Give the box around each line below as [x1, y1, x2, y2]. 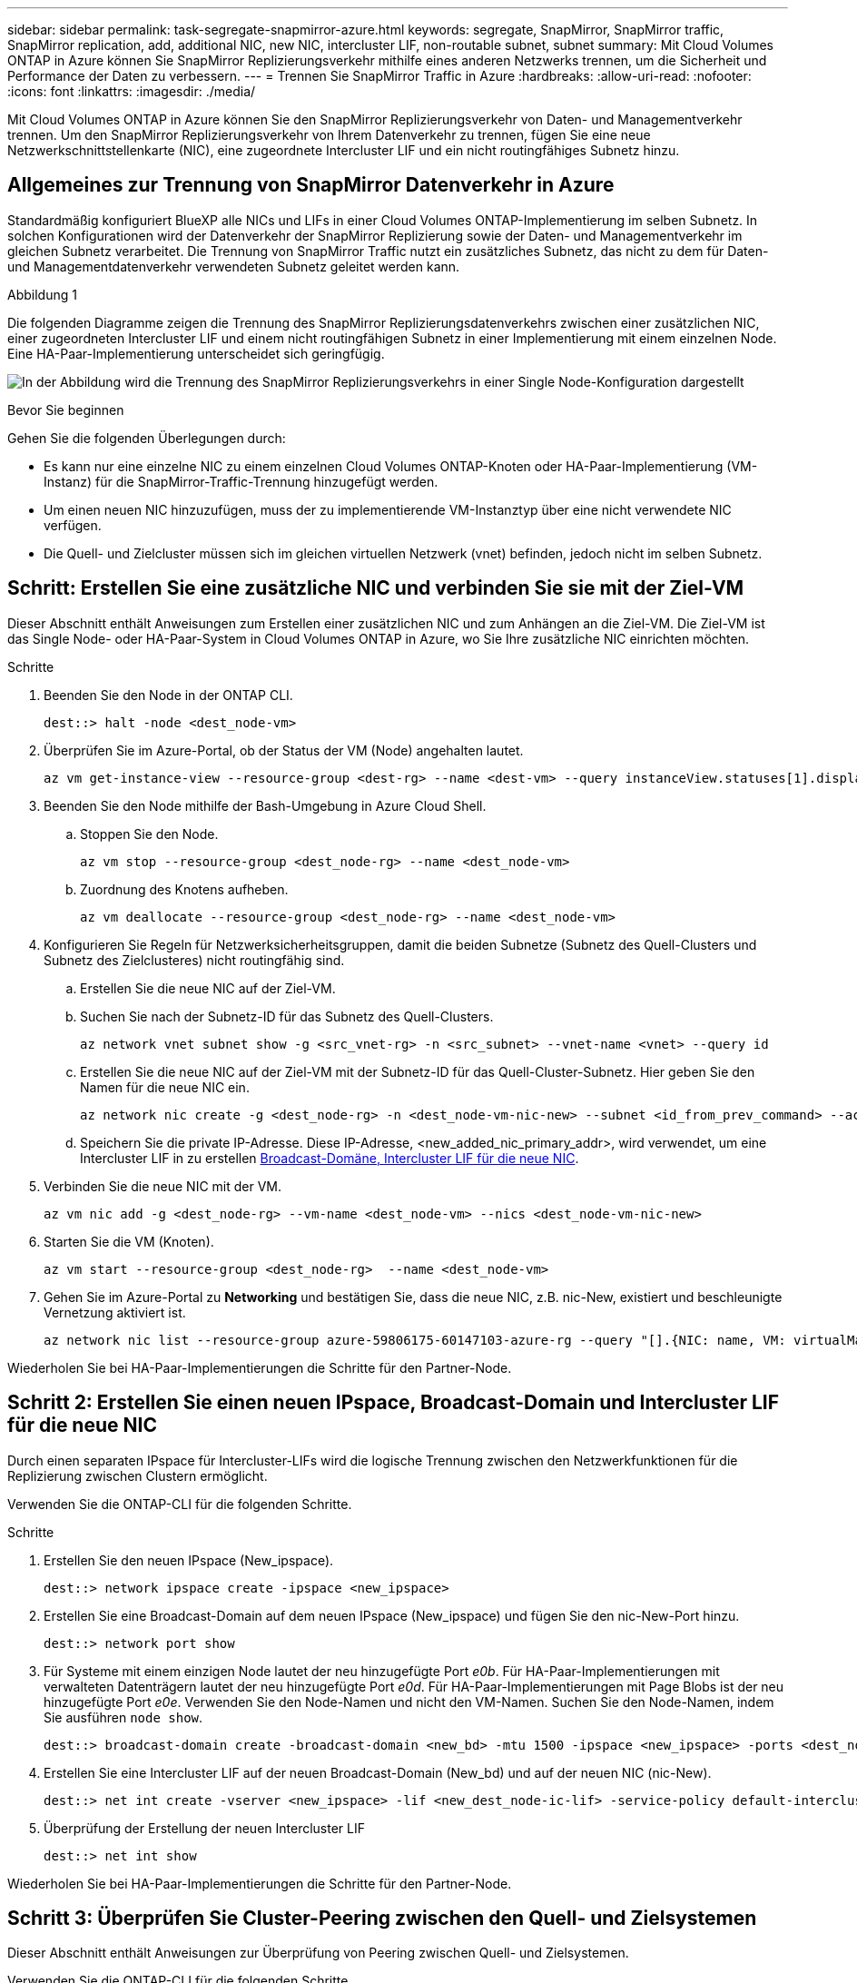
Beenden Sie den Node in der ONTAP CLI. [44, 686, 293, 703]
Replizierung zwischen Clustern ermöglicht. [7, 1467, 268, 1484]
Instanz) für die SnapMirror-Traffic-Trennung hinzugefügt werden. [44, 473, 438, 489]
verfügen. [44, 517, 102, 533]
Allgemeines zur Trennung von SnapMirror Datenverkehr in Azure [7, 173, 615, 197]
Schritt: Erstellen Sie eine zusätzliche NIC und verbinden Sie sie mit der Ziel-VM [7, 577, 744, 600]
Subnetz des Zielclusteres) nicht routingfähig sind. [44, 952, 345, 968]
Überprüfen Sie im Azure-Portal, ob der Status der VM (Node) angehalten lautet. [44, 742, 524, 758]
